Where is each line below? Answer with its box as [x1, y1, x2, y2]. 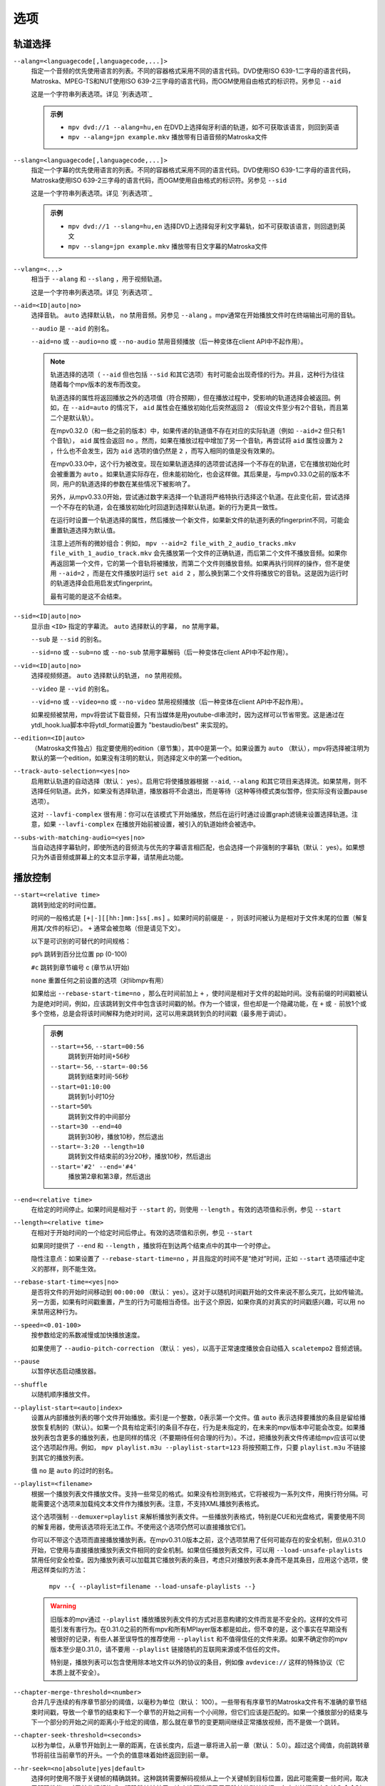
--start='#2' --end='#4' [50, 1162, 137, 1171]
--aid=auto [70, 404, 109, 412]
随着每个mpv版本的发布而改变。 [50, 380, 145, 389]
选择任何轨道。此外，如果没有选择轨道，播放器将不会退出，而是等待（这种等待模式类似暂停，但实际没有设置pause [31, 787, 368, 796]
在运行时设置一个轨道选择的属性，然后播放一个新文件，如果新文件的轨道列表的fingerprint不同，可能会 [50, 516, 350, 524]
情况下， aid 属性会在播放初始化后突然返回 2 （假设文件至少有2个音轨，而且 [116, 404, 342, 412]
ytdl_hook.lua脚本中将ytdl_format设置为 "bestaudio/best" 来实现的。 [31, 720, 232, 729]
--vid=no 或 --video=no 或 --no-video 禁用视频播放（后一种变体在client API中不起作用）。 [31, 697, 307, 706]
